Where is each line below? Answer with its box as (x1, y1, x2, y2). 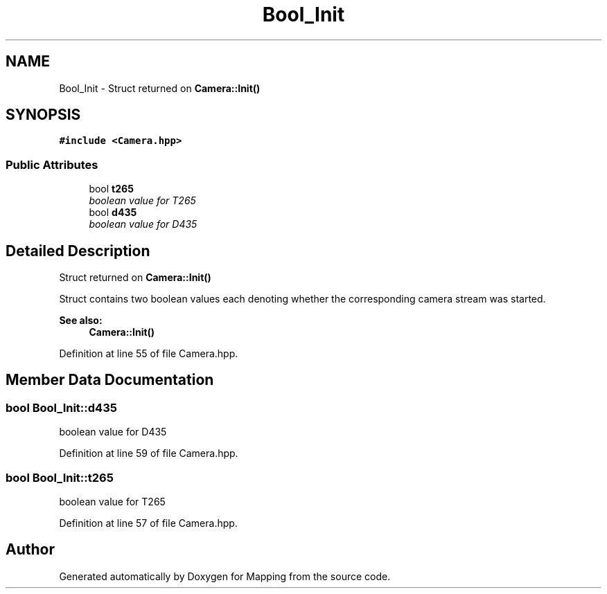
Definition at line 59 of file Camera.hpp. (59, 447, 238, 460)
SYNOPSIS (6, 106, 81, 124)
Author (6, 541, 55, 559)
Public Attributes (6, 157, 98, 172)
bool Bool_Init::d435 (6, 400, 117, 415)
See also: (59, 314, 103, 327)
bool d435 (89, 206, 137, 219)
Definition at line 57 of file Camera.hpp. (59, 517, 238, 529)
